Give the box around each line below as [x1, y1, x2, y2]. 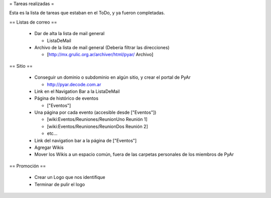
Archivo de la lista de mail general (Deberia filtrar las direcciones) [34, 44, 170, 50]
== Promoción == [9, 163, 46, 169]
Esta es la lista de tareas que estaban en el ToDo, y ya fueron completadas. [9, 10, 165, 16]
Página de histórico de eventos [34, 95, 99, 101]
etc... [47, 130, 58, 136]
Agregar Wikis [34, 144, 64, 150]
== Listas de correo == [9, 19, 57, 25]
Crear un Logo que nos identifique [34, 174, 105, 180]
